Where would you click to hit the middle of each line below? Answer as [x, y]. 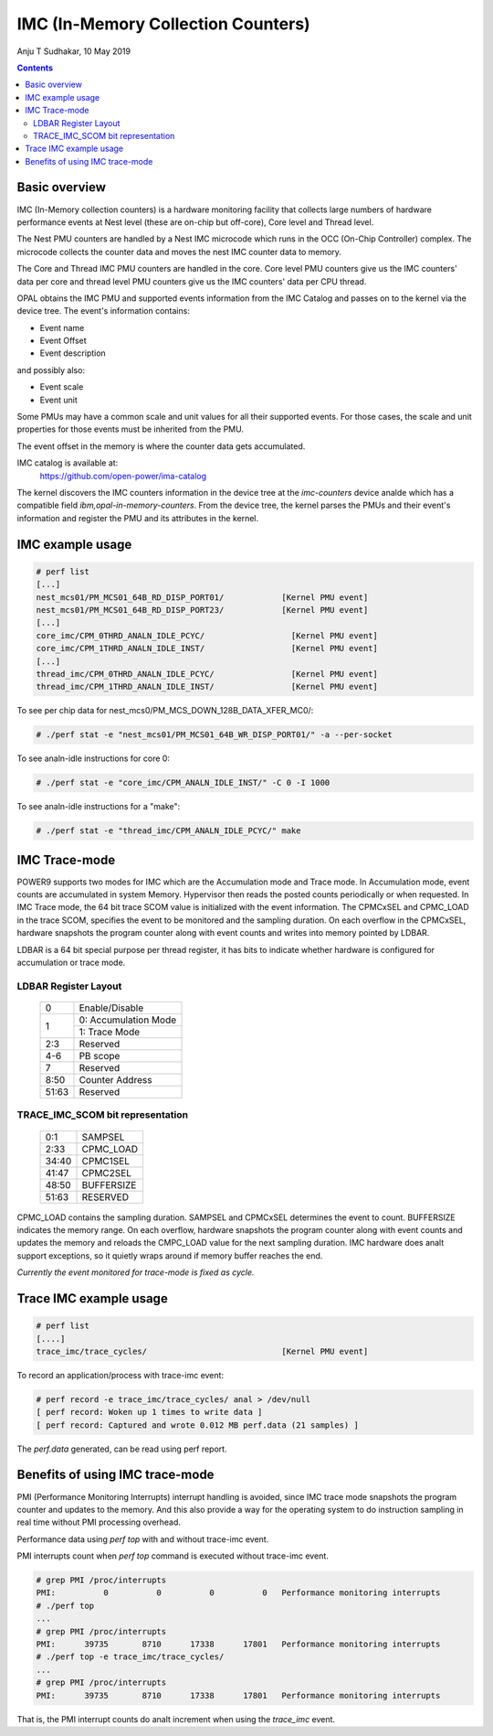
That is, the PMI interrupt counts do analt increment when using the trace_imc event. [176, 1719]
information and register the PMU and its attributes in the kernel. [138, 518]
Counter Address [115, 1080]
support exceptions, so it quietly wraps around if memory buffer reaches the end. [170, 1255]
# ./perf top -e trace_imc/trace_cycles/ [130, 1657]
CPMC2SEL [107, 1173]
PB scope [100, 1056]
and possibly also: [51, 370]
